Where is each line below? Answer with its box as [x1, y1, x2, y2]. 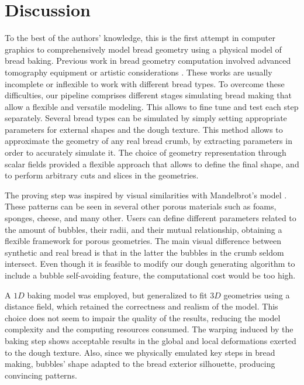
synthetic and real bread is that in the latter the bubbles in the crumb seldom [5, 246, 284, 258]
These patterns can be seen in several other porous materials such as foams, [5, 200, 277, 212]
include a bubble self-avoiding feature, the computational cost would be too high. [5, 269, 296, 281]
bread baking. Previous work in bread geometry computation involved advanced [5, 54, 291, 67]
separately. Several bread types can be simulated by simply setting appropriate [5, 112, 287, 124]
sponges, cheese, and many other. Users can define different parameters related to [5, 212, 296, 224]
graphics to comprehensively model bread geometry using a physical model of [5, 43, 282, 55]
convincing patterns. [5, 369, 77, 381]
